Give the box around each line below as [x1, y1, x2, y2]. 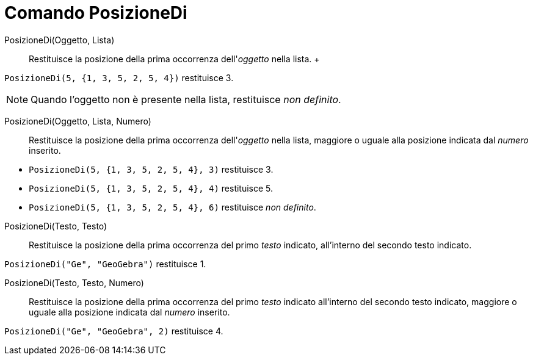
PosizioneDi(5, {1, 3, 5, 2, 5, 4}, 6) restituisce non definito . [29, 201, 316, 212]
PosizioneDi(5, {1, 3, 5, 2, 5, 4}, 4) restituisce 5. [29, 182, 274, 193]
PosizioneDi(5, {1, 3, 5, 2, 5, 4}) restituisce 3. [4, 72, 234, 83]
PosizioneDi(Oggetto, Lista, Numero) [4, 115, 151, 126]
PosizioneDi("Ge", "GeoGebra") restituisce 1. [4, 258, 206, 269]
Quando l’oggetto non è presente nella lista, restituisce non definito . [31, 93, 341, 106]
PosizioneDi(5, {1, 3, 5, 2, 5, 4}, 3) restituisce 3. [29, 164, 274, 175]
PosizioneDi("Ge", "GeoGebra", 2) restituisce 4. [4, 325, 223, 336]
